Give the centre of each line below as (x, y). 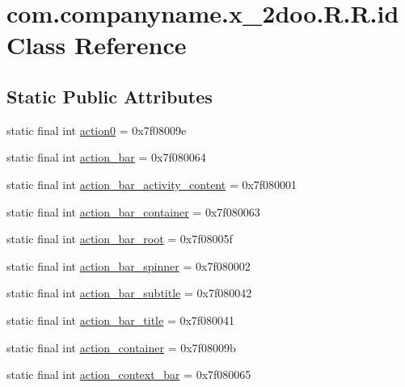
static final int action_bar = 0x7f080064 (106, 157)
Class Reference (97, 45)
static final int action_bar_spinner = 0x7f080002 (129, 265)
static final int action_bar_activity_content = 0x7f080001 (152, 184)
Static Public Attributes (110, 96)
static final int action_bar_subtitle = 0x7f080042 (129, 293)
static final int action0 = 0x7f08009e (97, 130)
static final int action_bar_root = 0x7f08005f (120, 239)
